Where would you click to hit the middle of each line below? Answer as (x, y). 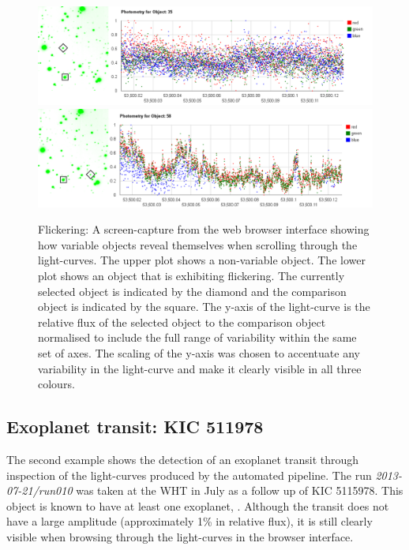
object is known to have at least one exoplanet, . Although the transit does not (198, 505)
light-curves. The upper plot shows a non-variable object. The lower (202, 260)
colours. (56, 384)
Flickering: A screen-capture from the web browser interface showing (204, 229)
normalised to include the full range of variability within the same (197, 337)
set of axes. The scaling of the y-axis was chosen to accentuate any (199, 353)
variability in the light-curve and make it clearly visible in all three (200, 368)
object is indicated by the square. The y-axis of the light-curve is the (204, 307)
